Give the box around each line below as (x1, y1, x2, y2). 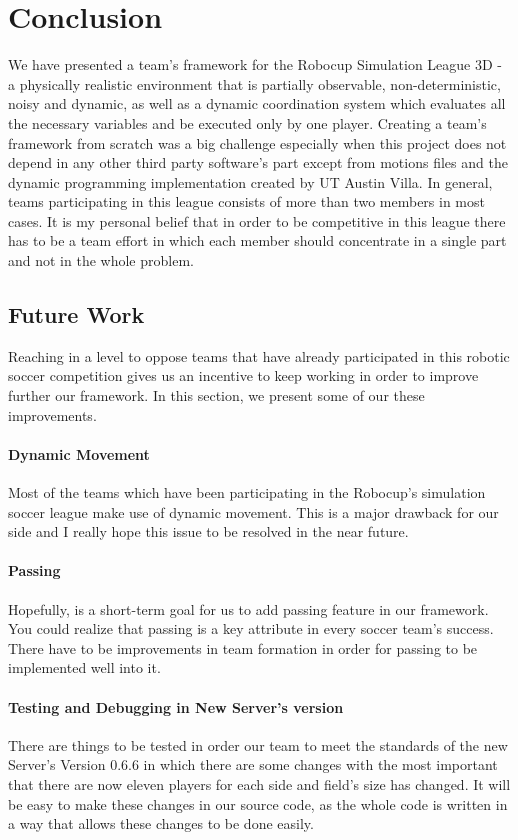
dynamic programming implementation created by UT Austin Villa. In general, (8, 171, 493, 192)
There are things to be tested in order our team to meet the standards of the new (8, 734, 508, 755)
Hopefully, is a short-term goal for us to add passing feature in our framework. (8, 598, 489, 619)
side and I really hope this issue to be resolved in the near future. (8, 521, 409, 542)
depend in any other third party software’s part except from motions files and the (8, 152, 508, 173)
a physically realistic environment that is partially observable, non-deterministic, (8, 73, 501, 94)
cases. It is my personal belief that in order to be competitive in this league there (8, 210, 506, 231)
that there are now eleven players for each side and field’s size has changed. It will (8, 773, 511, 794)
